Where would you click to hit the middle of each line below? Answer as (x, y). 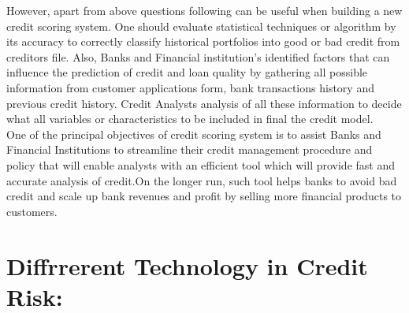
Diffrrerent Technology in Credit (187, 265)
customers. (32, 211)
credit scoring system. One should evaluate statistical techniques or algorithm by (201, 26)
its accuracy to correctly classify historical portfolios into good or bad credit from (203, 41)
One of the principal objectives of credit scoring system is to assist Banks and (194, 134)
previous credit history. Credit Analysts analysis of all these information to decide (204, 103)
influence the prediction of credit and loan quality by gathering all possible (187, 72)
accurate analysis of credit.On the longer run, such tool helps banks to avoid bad (202, 180)
